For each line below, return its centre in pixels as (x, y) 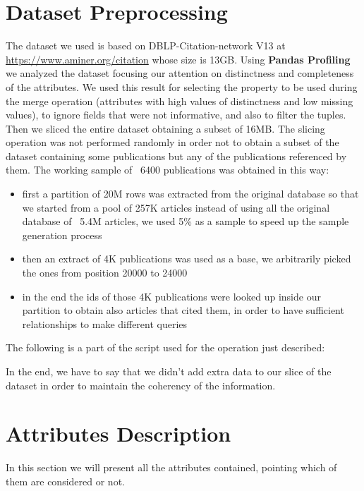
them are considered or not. (65, 481)
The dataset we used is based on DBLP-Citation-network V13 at (146, 46)
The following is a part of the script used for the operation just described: (165, 347)
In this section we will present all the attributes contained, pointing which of (171, 467)
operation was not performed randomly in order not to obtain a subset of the (172, 142)
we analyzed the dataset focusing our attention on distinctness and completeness (180, 73)
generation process (62, 235)
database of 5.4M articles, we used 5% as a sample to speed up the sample (186, 221)
